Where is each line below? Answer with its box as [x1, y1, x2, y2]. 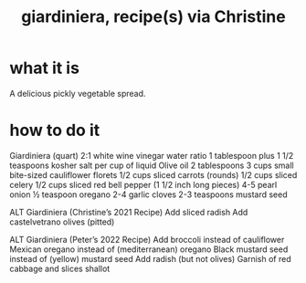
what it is [9, 58, 80, 79]
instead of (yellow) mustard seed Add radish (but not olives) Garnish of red [9, 253, 291, 264]
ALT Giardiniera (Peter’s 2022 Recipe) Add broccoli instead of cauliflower [9, 234, 285, 245]
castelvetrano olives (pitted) [9, 216, 115, 227]
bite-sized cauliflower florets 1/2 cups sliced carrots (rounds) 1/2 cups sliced [9, 169, 298, 180]
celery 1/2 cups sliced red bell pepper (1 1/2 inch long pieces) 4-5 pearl [9, 179, 278, 190]
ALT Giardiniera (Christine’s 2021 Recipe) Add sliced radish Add [9, 206, 248, 217]
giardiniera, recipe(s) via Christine [21, 6, 286, 27]
